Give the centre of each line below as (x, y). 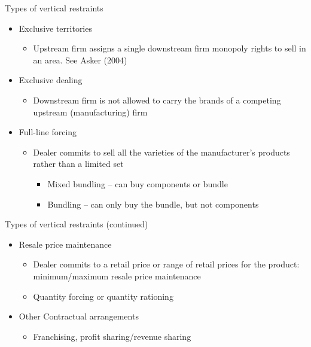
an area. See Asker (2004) (80, 60)
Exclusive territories (55, 28)
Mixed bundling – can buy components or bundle (138, 183)
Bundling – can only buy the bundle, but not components (153, 204)
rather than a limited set (78, 164)
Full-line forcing (48, 132)
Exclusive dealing (51, 80)
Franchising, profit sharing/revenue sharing (112, 336)
